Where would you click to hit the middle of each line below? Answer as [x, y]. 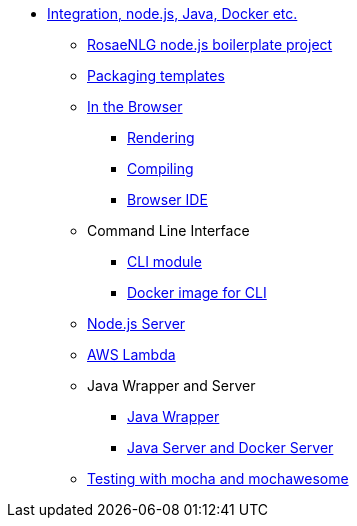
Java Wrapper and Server [171, 385]
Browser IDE [167, 199]
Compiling [160, 168]
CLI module [164, 261]
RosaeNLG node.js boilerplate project [210, 44]
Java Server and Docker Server [230, 447]
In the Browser [135, 106]
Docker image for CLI [197, 292]
